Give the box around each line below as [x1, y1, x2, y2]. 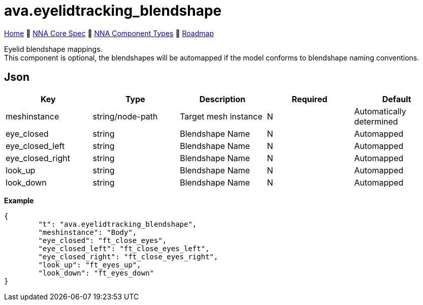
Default [382, 94, 411, 104]
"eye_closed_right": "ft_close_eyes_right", [38, 252, 218, 261]
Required [291, 94, 328, 104]
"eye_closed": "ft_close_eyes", [38, 236, 167, 245]
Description [199, 94, 246, 104]
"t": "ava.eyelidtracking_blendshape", [38, 220, 197, 228]
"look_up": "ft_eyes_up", [38, 260, 141, 269]
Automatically [354, 106, 406, 116]
